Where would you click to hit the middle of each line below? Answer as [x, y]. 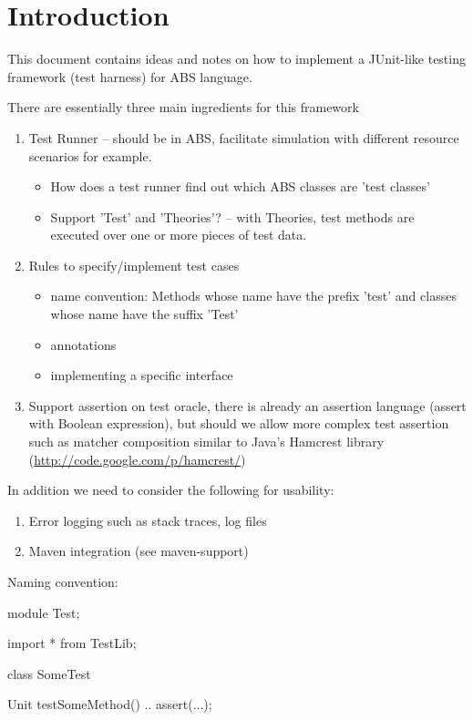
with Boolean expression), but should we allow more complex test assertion [239, 423]
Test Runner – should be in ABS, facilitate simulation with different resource [244, 137]
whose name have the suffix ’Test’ [144, 314]
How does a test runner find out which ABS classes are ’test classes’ [240, 186]
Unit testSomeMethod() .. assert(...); [110, 704]
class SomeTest [49, 673]
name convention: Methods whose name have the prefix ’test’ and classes [253, 296]
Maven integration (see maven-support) [139, 551]
